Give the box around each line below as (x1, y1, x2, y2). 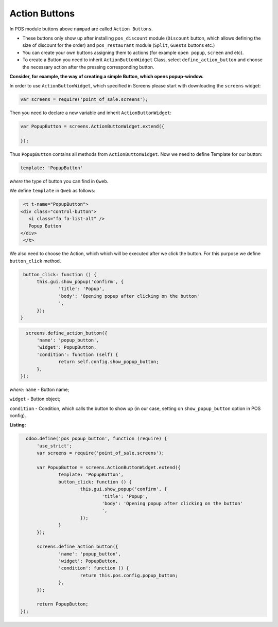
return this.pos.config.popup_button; (80, 572, 178, 578)
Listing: (9, 422, 26, 428)
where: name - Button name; (9, 386, 69, 392)
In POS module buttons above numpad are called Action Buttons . (9, 26, 153, 32)
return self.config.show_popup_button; (58, 359, 159, 365)
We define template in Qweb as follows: (9, 188, 95, 194)
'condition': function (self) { (37, 351, 118, 357)
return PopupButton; (37, 601, 89, 607)
